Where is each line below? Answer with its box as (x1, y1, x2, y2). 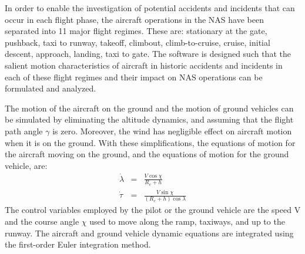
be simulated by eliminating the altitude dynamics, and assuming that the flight (5, 113, 294, 126)
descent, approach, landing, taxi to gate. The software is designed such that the (5, 48, 291, 60)
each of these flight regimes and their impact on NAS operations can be (5, 70, 263, 83)
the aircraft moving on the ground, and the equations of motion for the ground (5, 148, 289, 160)
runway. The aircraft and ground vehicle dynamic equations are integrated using (5, 226, 294, 239)
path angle (5, 124, 43, 137)
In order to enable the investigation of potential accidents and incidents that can (5, 2, 295, 13)
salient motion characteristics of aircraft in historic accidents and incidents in (5, 59, 283, 71)
